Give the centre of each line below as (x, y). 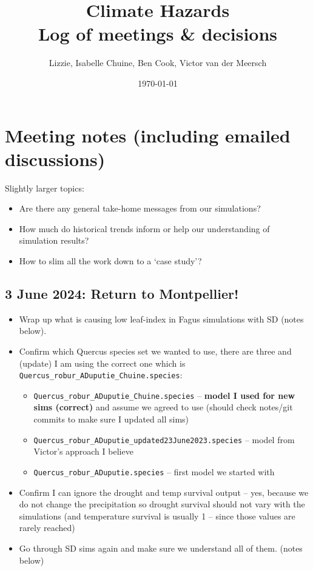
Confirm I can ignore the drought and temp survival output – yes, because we (164, 492)
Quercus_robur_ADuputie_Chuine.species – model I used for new (164, 395)
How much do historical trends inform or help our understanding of (144, 228)
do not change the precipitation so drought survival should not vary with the (162, 504)
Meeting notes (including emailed (148, 135)
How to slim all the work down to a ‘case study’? (110, 261)
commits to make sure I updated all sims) (111, 419)
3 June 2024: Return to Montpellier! (122, 293)
